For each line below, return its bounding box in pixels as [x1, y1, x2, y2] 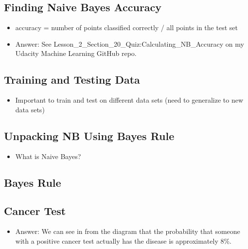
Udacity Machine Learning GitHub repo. [15, 48, 137, 58]
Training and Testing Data [4, 72, 140, 87]
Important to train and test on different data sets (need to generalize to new [15, 95, 243, 105]
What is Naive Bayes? [15, 151, 81, 161]
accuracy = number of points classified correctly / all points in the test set [15, 22, 238, 33]
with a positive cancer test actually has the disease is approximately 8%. [15, 235, 232, 246]
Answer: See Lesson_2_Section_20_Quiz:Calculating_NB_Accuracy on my [15, 38, 244, 49]
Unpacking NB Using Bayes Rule [4, 128, 175, 143]
